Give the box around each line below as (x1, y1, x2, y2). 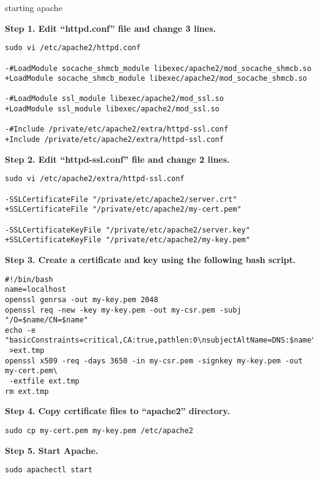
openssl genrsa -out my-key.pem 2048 (5, 295, 158, 304)
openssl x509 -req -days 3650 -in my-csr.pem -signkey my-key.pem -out (5, 356, 303, 365)
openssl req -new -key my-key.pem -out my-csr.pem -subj (5, 305, 242, 314)
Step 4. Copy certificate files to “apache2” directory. (5, 404, 230, 417)
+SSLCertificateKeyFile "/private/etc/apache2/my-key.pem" (5, 236, 250, 245)
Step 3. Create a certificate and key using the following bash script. (5, 253, 296, 265)
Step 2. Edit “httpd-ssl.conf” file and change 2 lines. (5, 152, 230, 165)
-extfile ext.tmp (9, 377, 79, 386)
